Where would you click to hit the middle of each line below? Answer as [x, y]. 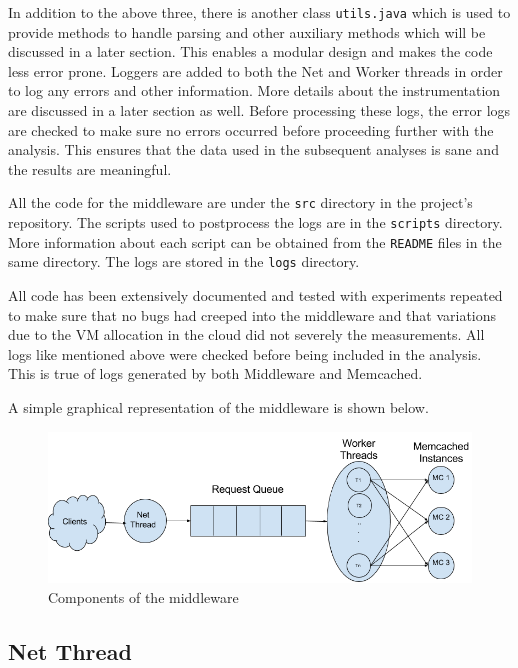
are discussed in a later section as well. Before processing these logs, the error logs [259, 110]
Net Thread [70, 650]
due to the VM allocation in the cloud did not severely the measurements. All [246, 334]
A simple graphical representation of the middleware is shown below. [218, 407]
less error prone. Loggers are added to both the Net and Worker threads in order [255, 70]
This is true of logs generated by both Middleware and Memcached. [215, 373]
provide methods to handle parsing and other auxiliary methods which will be [247, 31]
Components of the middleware [143, 596]
